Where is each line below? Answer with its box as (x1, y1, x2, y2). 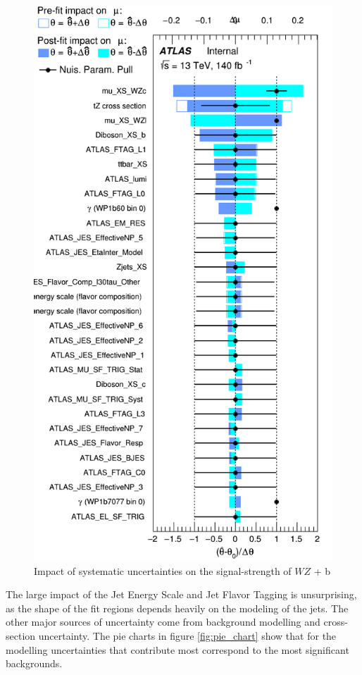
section (6, 628, 36, 643)
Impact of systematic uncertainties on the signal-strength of (34, 563, 292, 578)
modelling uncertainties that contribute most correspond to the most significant (6, 642, 349, 657)
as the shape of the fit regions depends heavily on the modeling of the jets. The (6, 600, 349, 615)
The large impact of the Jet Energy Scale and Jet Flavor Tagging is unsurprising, (6, 587, 357, 602)
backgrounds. (6, 656, 63, 671)
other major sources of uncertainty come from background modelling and (6, 614, 320, 629)
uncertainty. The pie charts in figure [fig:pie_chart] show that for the (38, 628, 337, 643)
